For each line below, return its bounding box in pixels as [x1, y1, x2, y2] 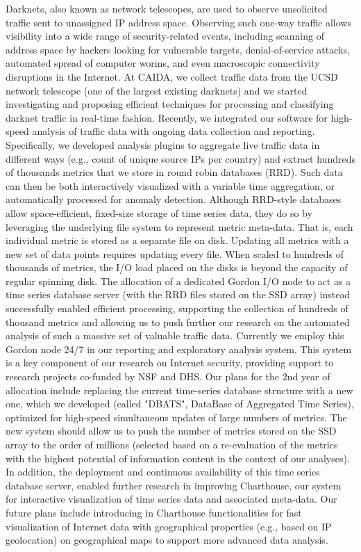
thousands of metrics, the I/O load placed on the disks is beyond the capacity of [6, 260, 348, 275]
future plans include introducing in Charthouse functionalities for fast [6, 505, 302, 519]
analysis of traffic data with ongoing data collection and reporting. [32, 124, 315, 138]
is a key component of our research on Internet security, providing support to [6, 355, 334, 370]
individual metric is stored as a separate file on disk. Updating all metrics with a [6, 233, 349, 247]
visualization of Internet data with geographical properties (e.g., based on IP [6, 519, 332, 533]
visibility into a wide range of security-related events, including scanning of [6, 29, 324, 43]
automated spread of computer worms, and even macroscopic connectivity [6, 56, 320, 70]
